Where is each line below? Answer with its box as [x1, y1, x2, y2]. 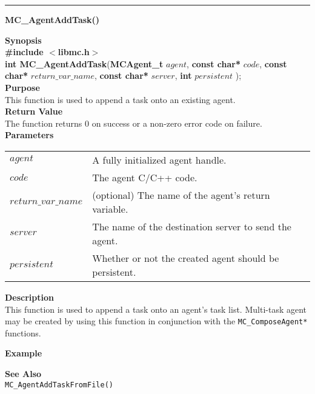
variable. [92, 201, 128, 216]
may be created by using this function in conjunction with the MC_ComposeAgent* [5, 315, 308, 327]
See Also [5, 367, 42, 379]
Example [5, 347, 42, 359]
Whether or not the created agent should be [92, 250, 279, 265]
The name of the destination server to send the [92, 219, 291, 233]
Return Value [5, 105, 63, 118]
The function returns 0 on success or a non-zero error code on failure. [5, 116, 262, 129]
